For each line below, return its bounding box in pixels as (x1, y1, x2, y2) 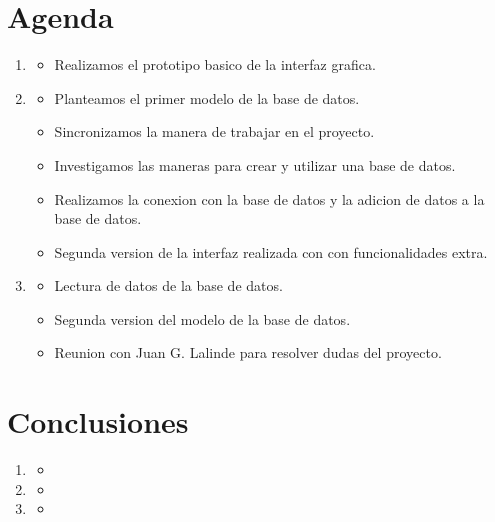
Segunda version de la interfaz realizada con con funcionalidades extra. (54, 241, 488, 262)
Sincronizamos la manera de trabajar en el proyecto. (54, 121, 375, 142)
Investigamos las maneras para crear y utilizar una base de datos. (54, 154, 456, 175)
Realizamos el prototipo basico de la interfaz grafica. (54, 54, 376, 75)
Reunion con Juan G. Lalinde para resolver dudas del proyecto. (54, 342, 442, 363)
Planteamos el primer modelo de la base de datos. (54, 87, 360, 108)
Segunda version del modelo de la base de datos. (54, 308, 351, 329)
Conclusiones (7, 401, 189, 442)
